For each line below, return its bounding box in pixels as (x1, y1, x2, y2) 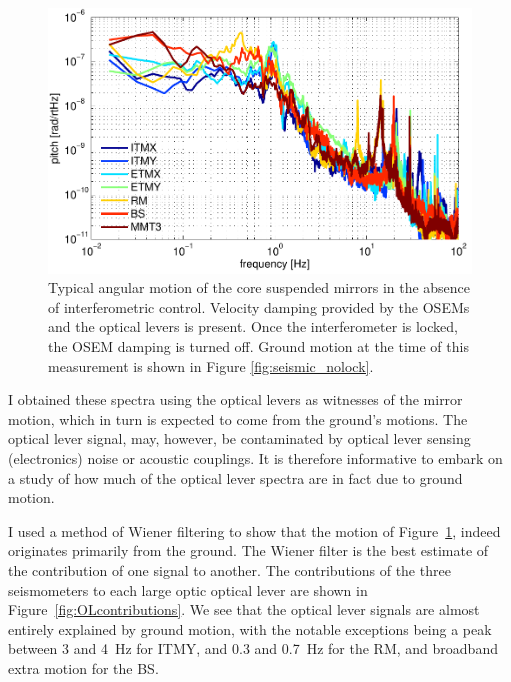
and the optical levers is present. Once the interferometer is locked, (48, 316, 458, 337)
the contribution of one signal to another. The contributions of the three (8, 560, 451, 581)
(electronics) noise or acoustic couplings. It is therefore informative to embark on (8, 448, 503, 469)
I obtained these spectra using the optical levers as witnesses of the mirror (8, 389, 463, 410)
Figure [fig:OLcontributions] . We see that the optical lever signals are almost (8, 599, 480, 620)
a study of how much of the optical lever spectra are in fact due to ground (8, 467, 463, 488)
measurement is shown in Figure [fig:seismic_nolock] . (48, 355, 374, 376)
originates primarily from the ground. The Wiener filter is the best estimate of (8, 540, 489, 561)
